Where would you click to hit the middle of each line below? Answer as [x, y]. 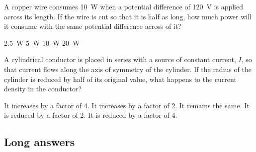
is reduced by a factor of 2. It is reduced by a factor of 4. [91, 115]
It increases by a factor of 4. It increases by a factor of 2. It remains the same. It [127, 105]
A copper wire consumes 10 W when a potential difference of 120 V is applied [124, 6]
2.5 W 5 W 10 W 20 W [42, 42]
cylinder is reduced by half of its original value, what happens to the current [120, 79]
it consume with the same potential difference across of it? [93, 26]
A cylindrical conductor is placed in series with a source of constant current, [120, 59]
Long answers [40, 142]
